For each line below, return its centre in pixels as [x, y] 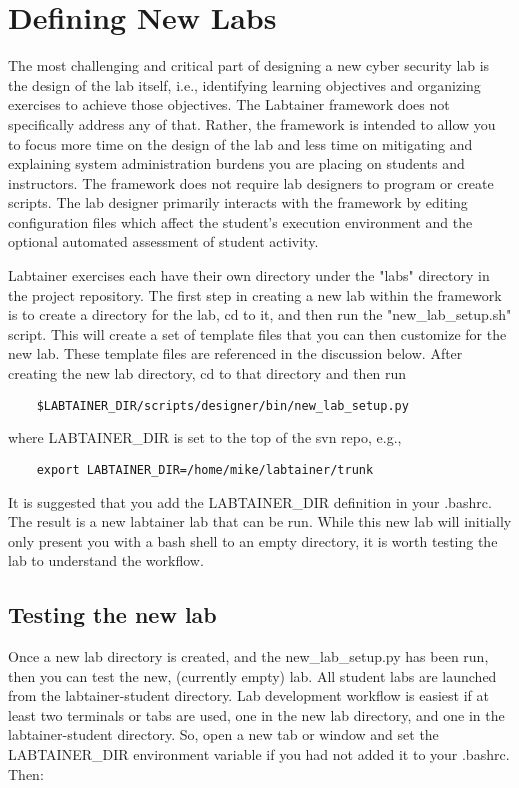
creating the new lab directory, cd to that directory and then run [207, 373]
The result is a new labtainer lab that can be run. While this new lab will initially [260, 521]
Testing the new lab [112, 614]
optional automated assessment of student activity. [163, 241]
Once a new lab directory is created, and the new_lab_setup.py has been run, [248, 656]
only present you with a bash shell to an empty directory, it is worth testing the [253, 540]
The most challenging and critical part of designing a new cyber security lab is [249, 65]
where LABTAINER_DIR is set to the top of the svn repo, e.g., [205, 437]
